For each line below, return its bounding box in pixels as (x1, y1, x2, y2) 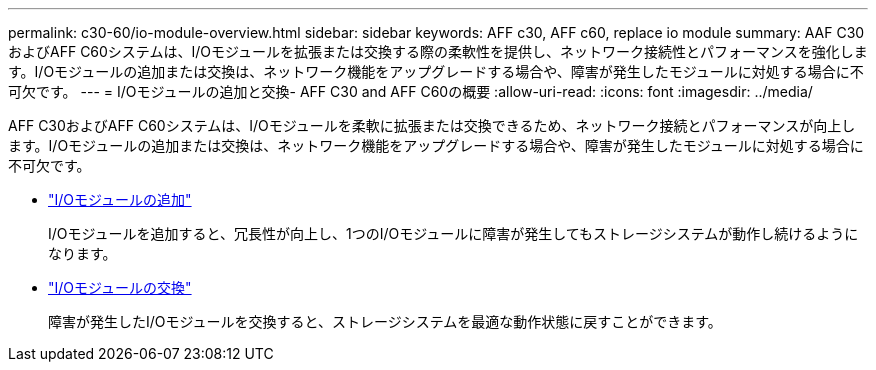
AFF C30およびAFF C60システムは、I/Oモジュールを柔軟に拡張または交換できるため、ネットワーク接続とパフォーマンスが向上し (8, 117, 856, 134)
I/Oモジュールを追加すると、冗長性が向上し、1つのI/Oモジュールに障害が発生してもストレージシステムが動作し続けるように (48, 225, 859, 242)
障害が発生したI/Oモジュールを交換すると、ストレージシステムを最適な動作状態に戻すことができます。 (48, 313, 722, 330)
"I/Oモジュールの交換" (48, 279, 192, 296)
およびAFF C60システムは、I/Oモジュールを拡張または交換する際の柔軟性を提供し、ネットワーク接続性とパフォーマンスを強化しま (8, 43, 868, 60)
